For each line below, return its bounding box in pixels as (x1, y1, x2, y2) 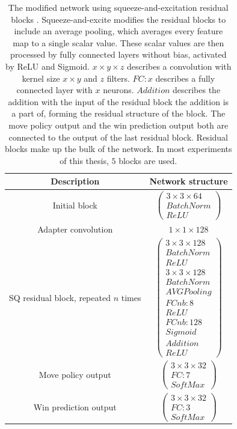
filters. (106, 71, 130, 84)
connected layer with (16, 84, 93, 96)
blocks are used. (118, 154, 177, 166)
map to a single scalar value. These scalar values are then (13, 36, 224, 49)
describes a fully (155, 71, 215, 84)
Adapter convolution (37, 222, 113, 235)
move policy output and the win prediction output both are (8, 118, 229, 131)
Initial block (52, 199, 97, 211)
